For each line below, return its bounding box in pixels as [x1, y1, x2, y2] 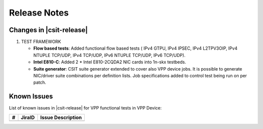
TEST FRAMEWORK [21, 39, 61, 45]
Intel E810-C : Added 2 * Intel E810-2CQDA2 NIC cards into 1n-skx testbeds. [33, 59, 186, 65]
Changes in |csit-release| [9, 26, 88, 34]
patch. [33, 79, 46, 85]
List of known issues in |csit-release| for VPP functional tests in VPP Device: [9, 105, 162, 111]
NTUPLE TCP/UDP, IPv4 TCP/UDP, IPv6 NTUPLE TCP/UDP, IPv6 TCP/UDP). [33, 52, 186, 58]
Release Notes [9, 7, 69, 18]
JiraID [20, 114, 35, 121]
